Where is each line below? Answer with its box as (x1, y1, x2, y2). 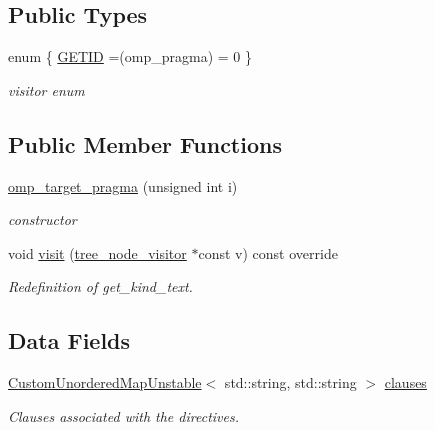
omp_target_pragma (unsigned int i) (8, 175, 238, 196)
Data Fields (8, 325, 131, 356)
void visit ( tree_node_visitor (8, 242, 187, 263)
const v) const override (198, 242, 338, 263)
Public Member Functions (8, 128, 282, 159)
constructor (8, 209, 77, 230)
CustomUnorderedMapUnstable (8, 372, 202, 393)
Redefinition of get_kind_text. (8, 276, 193, 297)
